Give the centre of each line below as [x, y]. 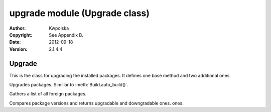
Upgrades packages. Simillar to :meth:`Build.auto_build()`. [69, 85]
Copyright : [21, 35]
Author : [18, 28]
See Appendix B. [66, 35]
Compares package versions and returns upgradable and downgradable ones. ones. [97, 103]
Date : [15, 42]
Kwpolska [59, 28]
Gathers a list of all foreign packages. [48, 94]
